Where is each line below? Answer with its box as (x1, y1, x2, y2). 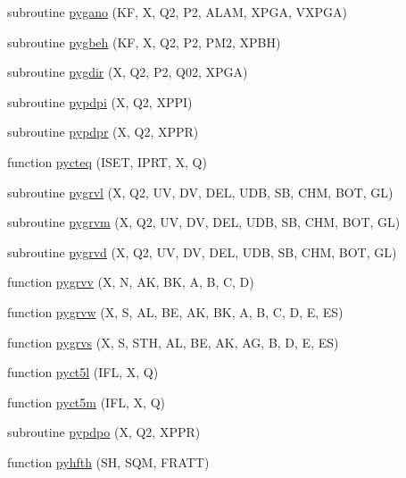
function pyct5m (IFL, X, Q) (7, 392, 165, 411)
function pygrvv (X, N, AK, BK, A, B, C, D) (7, 273, 254, 291)
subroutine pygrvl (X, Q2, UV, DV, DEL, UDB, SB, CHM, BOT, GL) (7, 182, 394, 201)
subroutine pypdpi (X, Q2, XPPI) (7, 92, 193, 111)
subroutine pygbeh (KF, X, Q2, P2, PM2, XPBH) (7, 32, 281, 51)
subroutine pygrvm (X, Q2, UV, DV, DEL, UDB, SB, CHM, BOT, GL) (7, 213, 401, 231)
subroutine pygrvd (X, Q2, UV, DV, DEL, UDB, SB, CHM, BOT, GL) (7, 242, 397, 261)
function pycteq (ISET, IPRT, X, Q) (7, 152, 207, 171)
